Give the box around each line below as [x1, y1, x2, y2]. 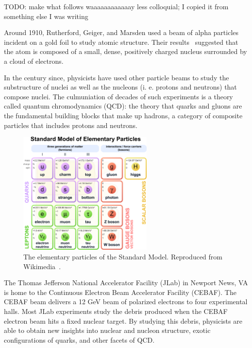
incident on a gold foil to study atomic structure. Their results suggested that [4, 37, 238, 47]
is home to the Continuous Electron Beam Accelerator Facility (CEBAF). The [4, 287, 236, 297]
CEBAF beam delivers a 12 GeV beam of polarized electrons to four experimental [4, 296, 248, 307]
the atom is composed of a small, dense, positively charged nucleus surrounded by [4, 46, 247, 56]
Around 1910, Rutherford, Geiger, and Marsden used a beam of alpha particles [4, 27, 239, 37]
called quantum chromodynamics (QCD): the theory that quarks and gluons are [4, 101, 242, 111]
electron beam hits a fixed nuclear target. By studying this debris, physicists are [4, 315, 242, 326]
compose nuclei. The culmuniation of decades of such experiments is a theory [4, 91, 233, 101]
